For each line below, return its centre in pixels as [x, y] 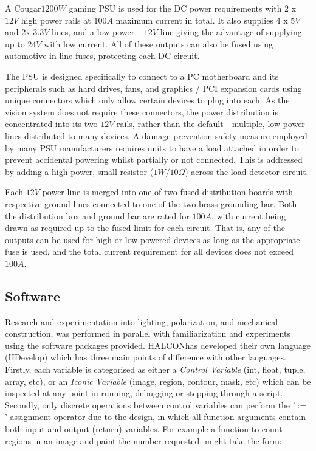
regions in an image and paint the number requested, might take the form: [143, 440]
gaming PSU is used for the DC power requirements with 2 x [183, 8]
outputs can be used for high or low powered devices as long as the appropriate [153, 239]
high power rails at [56, 20]
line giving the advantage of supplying [231, 32]
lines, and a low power [93, 32]
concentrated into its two [51, 124]
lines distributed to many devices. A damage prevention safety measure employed [156, 135]
